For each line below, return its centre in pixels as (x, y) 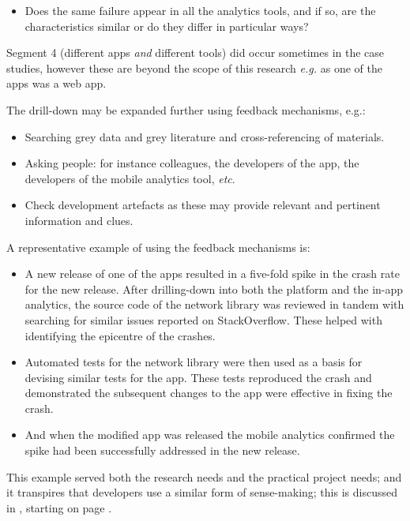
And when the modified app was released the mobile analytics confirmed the (210, 435)
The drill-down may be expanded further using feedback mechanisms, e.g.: (186, 109)
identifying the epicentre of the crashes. (120, 335)
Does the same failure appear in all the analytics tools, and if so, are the (200, 10)
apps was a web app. (56, 83)
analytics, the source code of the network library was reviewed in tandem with (214, 304)
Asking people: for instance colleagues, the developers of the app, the (192, 163)
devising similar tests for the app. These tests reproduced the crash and (198, 377)
